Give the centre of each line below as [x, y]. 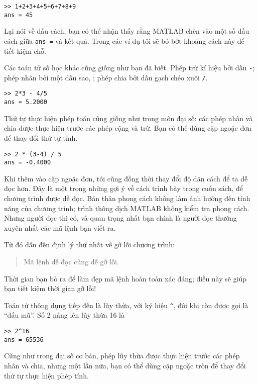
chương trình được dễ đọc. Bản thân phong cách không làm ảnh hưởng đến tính [127, 198]
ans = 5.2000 [26, 102]
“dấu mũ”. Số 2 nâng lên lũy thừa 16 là [64, 315]
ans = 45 [19, 15]
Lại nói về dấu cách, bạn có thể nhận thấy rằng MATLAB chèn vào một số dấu [127, 31]
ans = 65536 [24, 340]
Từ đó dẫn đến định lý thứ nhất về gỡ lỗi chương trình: [89, 245]
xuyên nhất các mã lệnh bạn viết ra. [60, 227]
